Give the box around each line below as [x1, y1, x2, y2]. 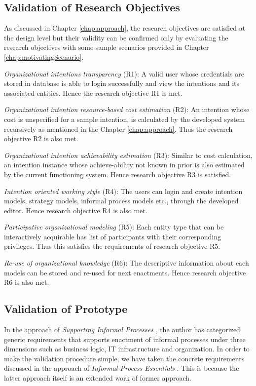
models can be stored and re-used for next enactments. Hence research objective [4, 267, 246, 277]
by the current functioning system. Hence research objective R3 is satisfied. [4, 169, 231, 179]
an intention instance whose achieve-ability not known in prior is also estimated [4, 159, 245, 170]
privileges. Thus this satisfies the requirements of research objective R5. [4, 241, 220, 251]
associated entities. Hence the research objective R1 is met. [4, 87, 183, 98]
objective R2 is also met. [4, 133, 78, 144]
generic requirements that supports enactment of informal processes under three [4, 334, 246, 344]
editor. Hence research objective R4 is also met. [4, 205, 147, 215]
